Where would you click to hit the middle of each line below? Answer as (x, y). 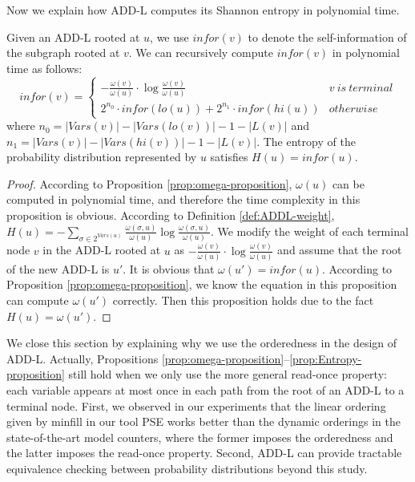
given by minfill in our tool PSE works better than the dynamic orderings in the (203, 421)
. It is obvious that (169, 268)
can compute (38, 300)
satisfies (229, 157)
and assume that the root (340, 250)
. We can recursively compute (201, 53)
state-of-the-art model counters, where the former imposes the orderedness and (200, 437)
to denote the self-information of (327, 36)
